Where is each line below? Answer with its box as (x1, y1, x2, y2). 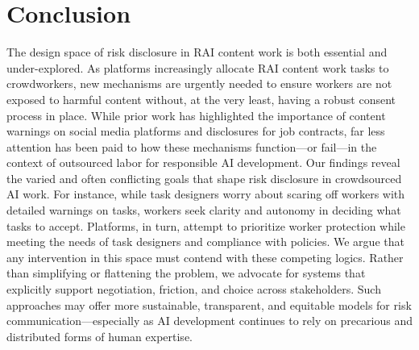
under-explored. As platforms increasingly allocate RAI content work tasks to (6, 59, 389, 76)
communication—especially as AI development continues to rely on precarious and (6, 312, 413, 329)
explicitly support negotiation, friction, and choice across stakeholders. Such (6, 281, 381, 298)
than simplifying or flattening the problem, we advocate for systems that (6, 265, 366, 281)
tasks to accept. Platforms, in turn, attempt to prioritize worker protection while (6, 217, 405, 234)
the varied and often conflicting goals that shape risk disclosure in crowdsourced (6, 169, 402, 186)
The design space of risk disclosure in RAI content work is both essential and (6, 44, 388, 60)
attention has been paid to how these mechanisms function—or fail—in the (6, 138, 377, 155)
